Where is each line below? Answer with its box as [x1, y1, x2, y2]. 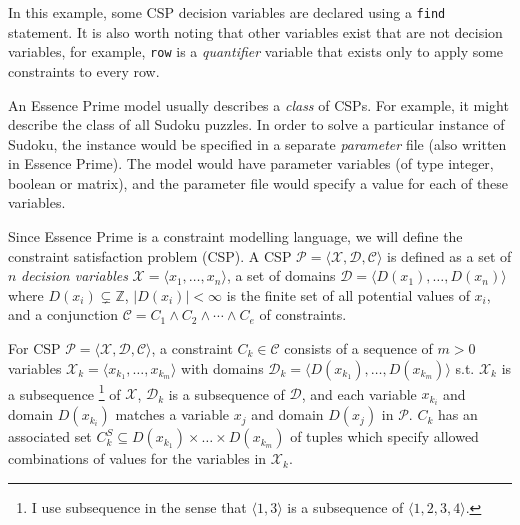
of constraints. [259, 304, 347, 325]
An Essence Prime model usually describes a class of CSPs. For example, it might [8, 94, 509, 115]
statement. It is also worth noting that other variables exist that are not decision [8, 21, 503, 42]
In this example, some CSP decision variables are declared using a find [8, 2, 446, 22]
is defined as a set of [387, 245, 512, 266]
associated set [8, 426, 92, 447]
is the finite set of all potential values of [226, 284, 470, 305]
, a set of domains [226, 265, 336, 286]
